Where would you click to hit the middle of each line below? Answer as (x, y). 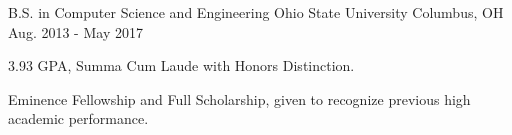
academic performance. (78, 118)
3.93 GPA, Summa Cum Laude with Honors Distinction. (181, 65)
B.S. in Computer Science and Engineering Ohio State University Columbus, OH (256, 12)
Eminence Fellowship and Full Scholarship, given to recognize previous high (239, 98)
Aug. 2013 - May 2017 (75, 31)
